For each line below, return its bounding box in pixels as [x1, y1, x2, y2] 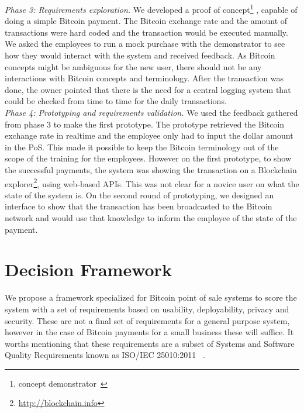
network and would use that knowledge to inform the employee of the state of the [5, 212, 297, 223]
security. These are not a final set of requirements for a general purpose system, [5, 314, 290, 326]
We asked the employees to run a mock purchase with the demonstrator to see [5, 37, 285, 50]
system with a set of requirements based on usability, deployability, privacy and [5, 302, 289, 315]
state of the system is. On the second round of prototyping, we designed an [5, 188, 274, 201]
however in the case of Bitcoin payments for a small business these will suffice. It [5, 326, 294, 338]
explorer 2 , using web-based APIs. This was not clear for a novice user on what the [5, 175, 299, 190]
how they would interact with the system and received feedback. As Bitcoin [5, 49, 275, 61]
